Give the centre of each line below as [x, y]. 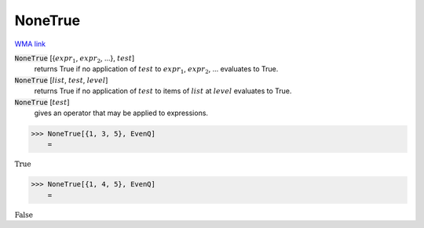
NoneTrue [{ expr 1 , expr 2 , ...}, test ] [75, 59]
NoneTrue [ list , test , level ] [61, 80]
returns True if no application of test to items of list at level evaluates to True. [163, 91]
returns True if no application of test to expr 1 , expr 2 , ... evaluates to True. [156, 70]
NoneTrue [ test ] [42, 102]
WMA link [30, 44]
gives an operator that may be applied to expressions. [121, 113]
